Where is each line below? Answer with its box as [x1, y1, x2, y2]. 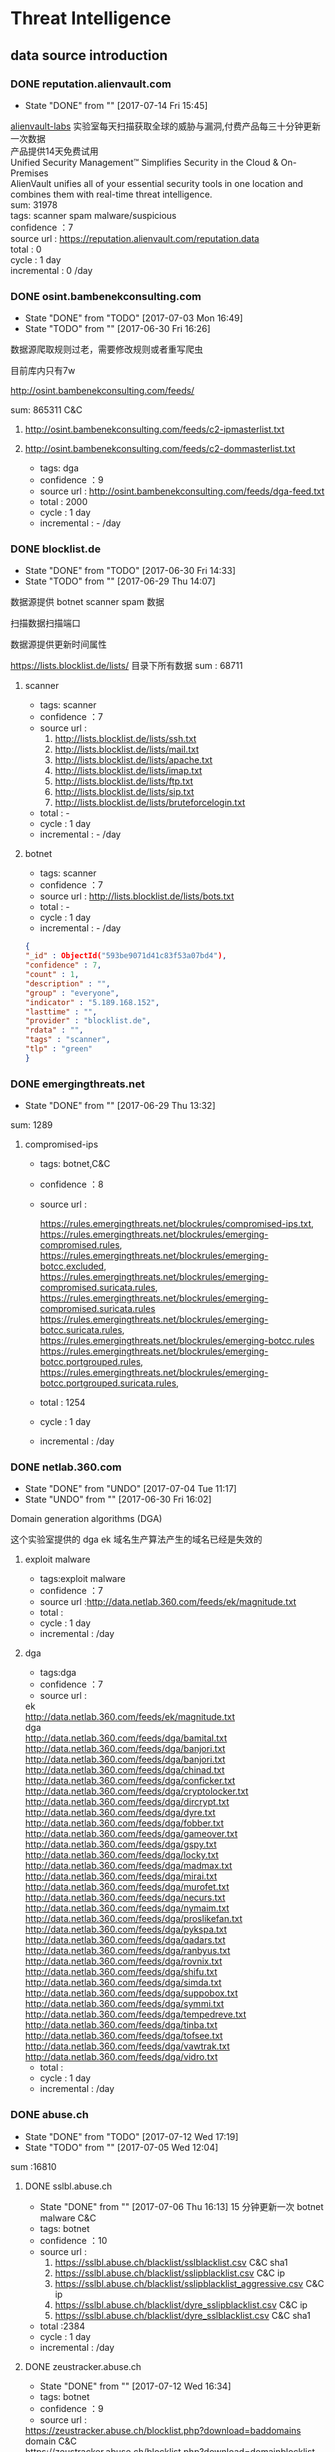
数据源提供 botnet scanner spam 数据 [10, 596, 165, 608]
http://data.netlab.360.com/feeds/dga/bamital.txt [24, 1732, 228, 1744]
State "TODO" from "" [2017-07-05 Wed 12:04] [24, 2141, 219, 2153]
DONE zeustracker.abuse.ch [24, 2360, 142, 2372]
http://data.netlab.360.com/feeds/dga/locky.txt [24, 1849, 219, 1861]
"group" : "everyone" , [24, 988, 120, 998]
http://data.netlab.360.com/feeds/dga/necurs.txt [24, 1892, 226, 1904]
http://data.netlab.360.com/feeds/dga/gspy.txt [24, 1838, 217, 1851]
